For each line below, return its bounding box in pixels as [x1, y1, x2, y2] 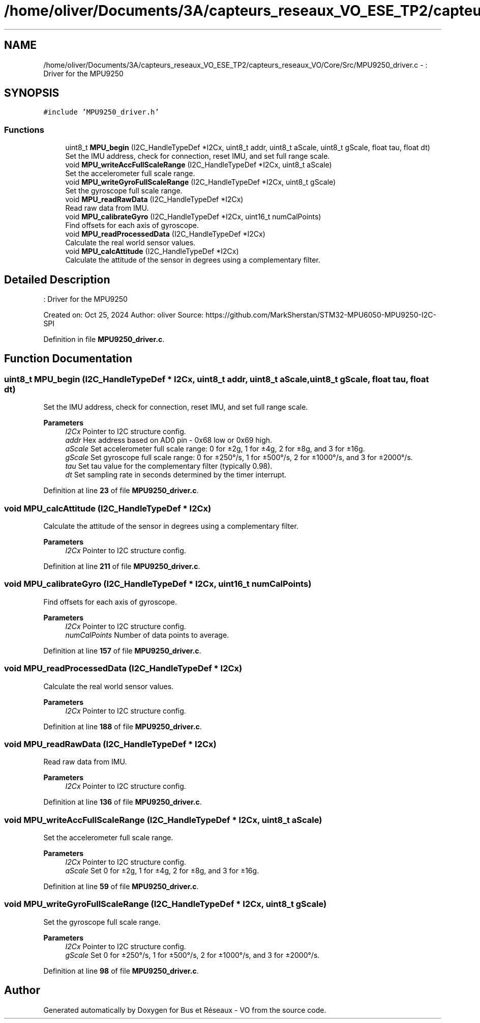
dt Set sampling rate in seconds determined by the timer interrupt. [65, 470, 287, 479]
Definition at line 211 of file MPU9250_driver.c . [43, 562, 200, 571]
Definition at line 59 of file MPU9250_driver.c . [43, 882, 199, 891]
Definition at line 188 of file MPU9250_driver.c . [43, 722, 202, 731]
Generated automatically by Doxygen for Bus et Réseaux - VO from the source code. [43, 1005, 326, 1014]
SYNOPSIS [4, 87, 59, 100]
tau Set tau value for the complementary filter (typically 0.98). [65, 462, 273, 471]
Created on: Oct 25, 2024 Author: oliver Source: [43, 310, 204, 320]
